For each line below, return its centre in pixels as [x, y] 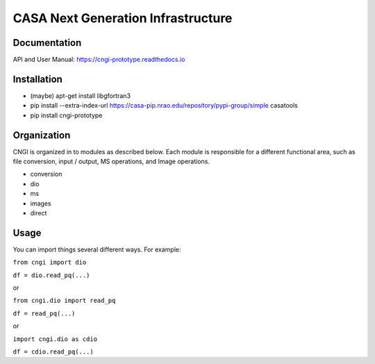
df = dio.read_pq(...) [51, 275]
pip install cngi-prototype [66, 115]
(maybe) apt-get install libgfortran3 [81, 96]
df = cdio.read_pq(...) [53, 352]
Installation [37, 79]
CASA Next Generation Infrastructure [123, 18]
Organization [42, 135]
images [41, 203]
